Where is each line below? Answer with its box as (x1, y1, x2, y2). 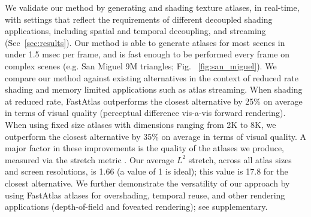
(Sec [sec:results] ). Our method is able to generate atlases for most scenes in (5, 36, 285, 48)
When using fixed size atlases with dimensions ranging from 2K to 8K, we (5, 118, 276, 130)
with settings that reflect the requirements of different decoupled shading (5, 13, 273, 25)
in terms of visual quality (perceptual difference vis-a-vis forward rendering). (5, 106, 286, 119)
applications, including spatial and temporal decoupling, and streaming (5, 25, 266, 37)
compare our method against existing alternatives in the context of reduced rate (5, 71, 299, 84)
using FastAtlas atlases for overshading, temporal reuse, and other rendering (5, 188, 285, 201)
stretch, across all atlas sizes (188, 153, 292, 166)
